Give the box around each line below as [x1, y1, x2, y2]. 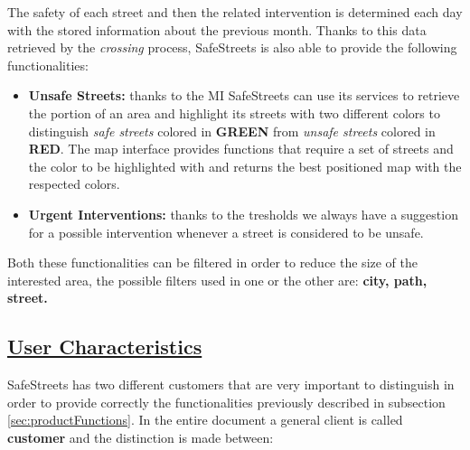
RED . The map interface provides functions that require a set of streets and [28, 139, 454, 158]
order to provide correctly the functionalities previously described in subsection [7, 392, 446, 411]
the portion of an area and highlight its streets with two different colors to [28, 103, 440, 122]
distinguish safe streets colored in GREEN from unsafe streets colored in [28, 121, 436, 140]
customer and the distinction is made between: [7, 427, 274, 446]
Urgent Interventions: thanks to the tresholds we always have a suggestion [28, 204, 458, 223]
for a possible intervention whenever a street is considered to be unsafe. [28, 222, 424, 241]
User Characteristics [7, 333, 202, 361]
